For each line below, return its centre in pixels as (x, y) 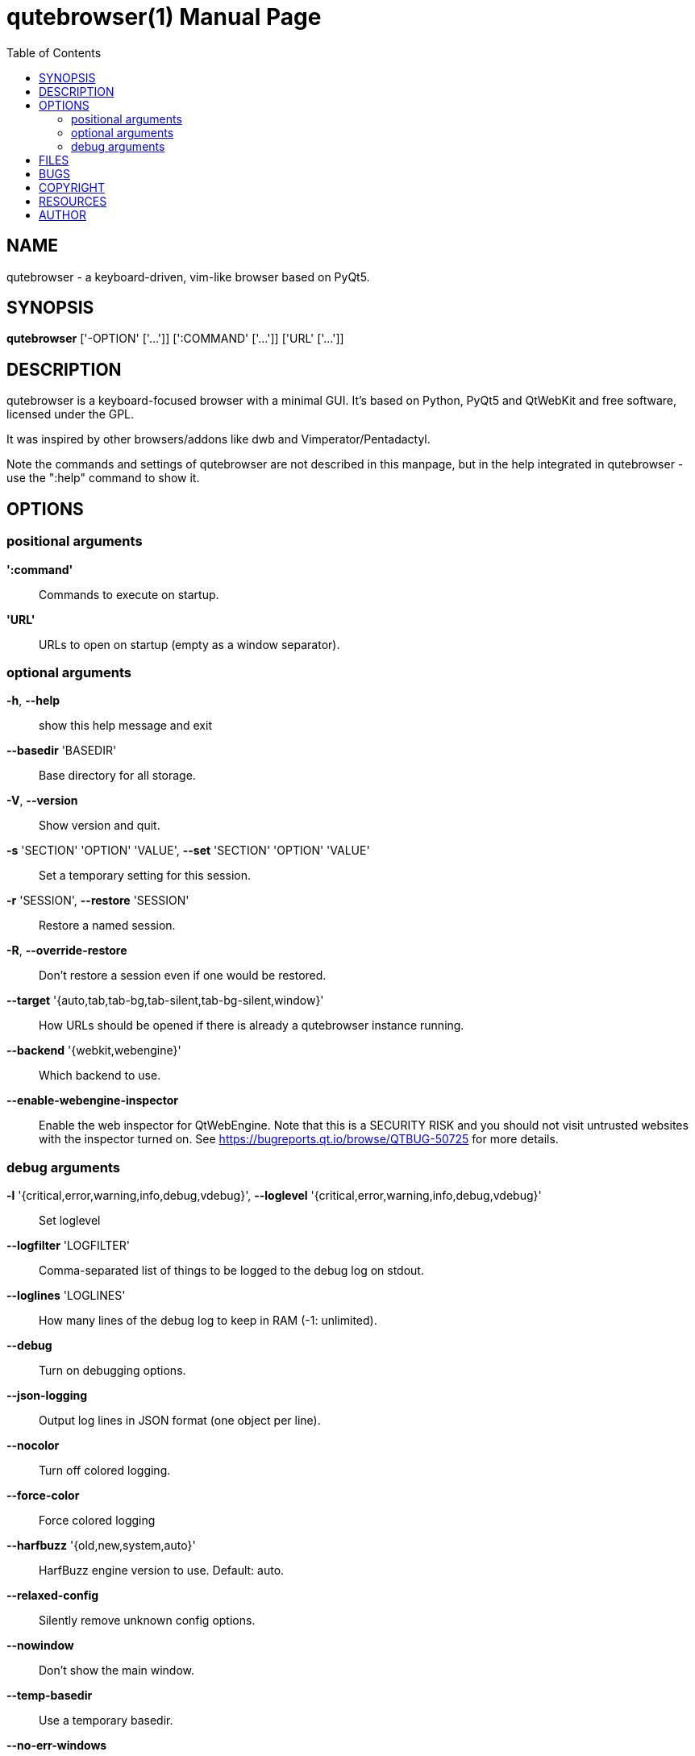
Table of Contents (54, 52)
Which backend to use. (100, 1076)
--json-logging (47, 1395)
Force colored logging (97, 1520)
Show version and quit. (100, 826)
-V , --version (42, 801)
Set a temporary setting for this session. (145, 876)
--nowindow (40, 1645)
